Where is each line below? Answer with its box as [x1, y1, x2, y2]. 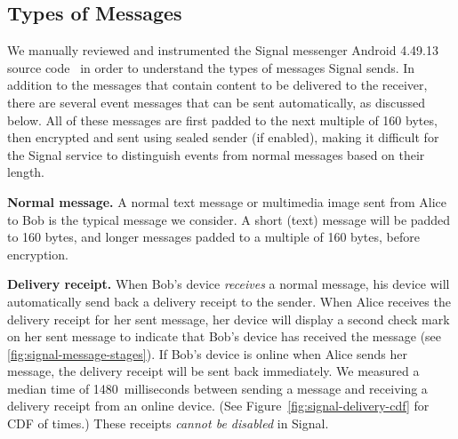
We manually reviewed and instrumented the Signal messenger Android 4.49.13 [7, 41, 438, 60]
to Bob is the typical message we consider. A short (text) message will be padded [7, 210, 451, 228]
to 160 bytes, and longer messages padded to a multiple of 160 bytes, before [7, 227, 420, 246]
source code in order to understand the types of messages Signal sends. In [7, 58, 415, 76]
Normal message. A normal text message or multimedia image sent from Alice [7, 192, 446, 211]
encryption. [7, 244, 68, 263]
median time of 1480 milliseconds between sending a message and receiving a [7, 379, 428, 397]
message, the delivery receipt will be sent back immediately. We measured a [7, 362, 420, 380]
